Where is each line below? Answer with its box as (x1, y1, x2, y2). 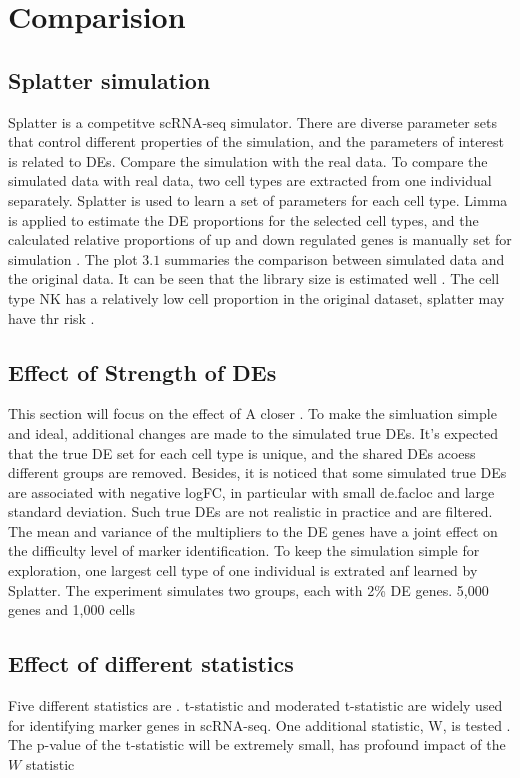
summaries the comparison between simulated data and (164, 248, 505, 269)
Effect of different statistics (8, 648, 294, 679)
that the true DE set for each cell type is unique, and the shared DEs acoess (8, 442, 476, 463)
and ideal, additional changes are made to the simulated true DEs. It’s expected (8, 422, 498, 443)
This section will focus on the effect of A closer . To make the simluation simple (8, 403, 497, 424)
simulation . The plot (8, 248, 138, 269)
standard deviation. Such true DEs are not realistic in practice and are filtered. (8, 501, 493, 522)
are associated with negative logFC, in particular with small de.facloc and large (8, 481, 495, 502)
